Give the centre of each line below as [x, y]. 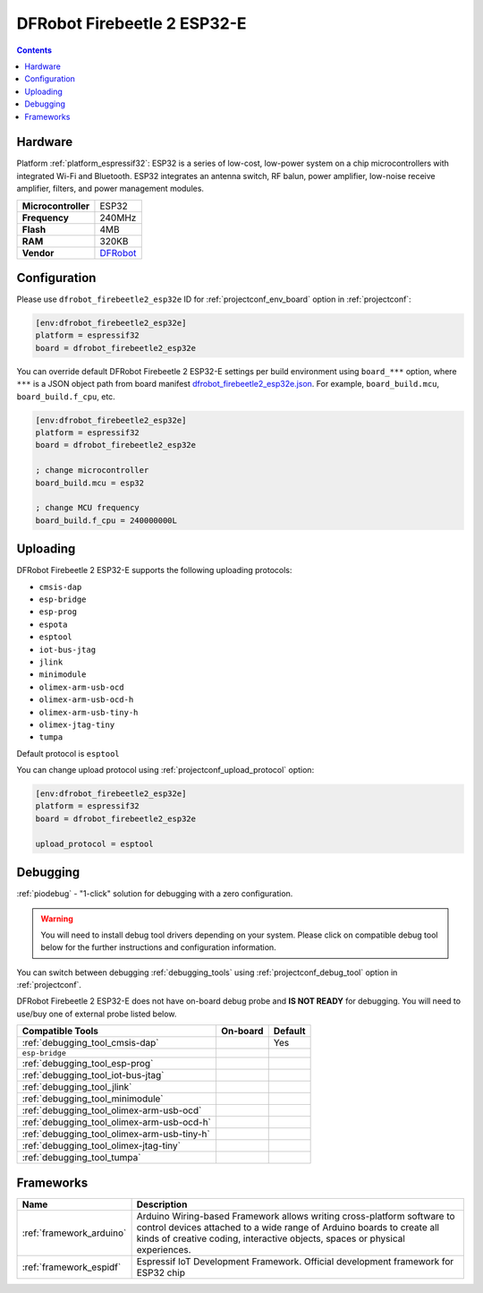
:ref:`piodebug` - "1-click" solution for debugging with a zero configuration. [155, 894]
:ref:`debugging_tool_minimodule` [93, 1099]
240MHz [118, 218]
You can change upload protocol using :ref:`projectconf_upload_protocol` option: [165, 770]
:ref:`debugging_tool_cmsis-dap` [91, 1043]
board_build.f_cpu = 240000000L [106, 520]
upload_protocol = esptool [94, 843]
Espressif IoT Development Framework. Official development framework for [295, 1261]
